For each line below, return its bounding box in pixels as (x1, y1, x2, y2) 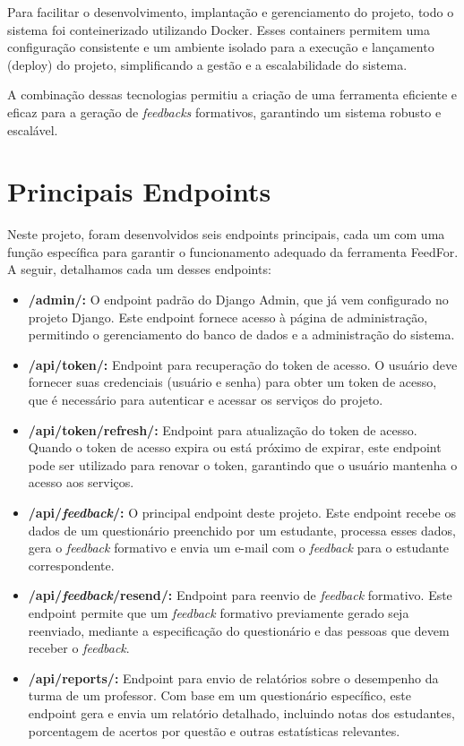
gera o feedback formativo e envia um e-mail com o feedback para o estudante (28, 538, 450, 557)
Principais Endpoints (7, 173, 271, 210)
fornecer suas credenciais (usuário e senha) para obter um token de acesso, (28, 373, 437, 391)
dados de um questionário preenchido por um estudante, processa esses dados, (28, 520, 457, 539)
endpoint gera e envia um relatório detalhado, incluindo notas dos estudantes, (28, 703, 455, 722)
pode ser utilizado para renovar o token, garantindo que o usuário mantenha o (28, 455, 458, 474)
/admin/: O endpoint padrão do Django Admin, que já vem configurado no (28, 290, 449, 309)
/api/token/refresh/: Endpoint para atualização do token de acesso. (28, 420, 417, 439)
